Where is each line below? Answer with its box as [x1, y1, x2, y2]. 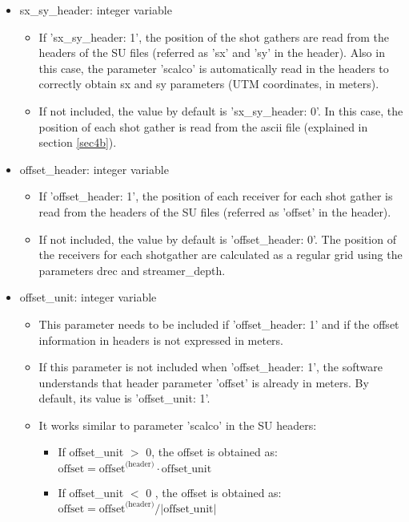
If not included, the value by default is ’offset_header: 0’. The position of [38, 230, 396, 247]
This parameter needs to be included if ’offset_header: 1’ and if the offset [38, 315, 399, 332]
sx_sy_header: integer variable [19, 2, 172, 18]
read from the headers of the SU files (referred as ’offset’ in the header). [38, 203, 391, 220]
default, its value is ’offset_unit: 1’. [38, 390, 211, 407]
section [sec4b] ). [38, 134, 117, 151]
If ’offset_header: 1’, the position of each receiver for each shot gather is [38, 188, 393, 204]
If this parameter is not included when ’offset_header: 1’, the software [38, 358, 383, 375]
